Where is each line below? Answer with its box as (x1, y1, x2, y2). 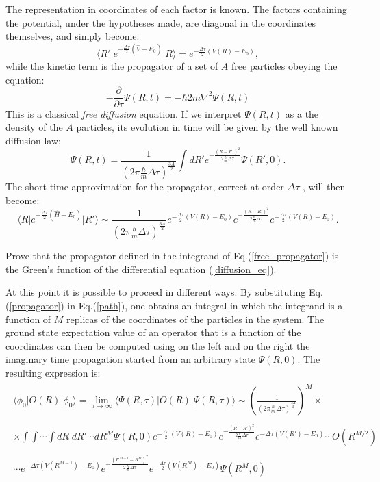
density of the (5, 120, 63, 134)
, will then (302, 179, 346, 194)
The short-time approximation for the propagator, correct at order (5, 179, 284, 194)
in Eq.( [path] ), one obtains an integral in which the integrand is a (67, 299, 343, 312)
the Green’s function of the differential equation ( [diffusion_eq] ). (5, 262, 277, 276)
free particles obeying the (231, 59, 338, 73)
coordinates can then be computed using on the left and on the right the (5, 338, 310, 353)
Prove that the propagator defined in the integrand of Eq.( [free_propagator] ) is (5, 249, 339, 263)
